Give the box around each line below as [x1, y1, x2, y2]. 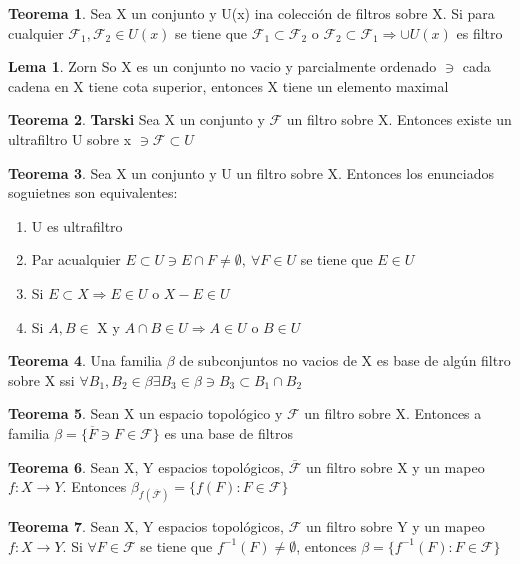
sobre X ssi [8, 369, 75, 390]
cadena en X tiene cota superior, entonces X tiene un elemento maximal [8, 75, 449, 96]
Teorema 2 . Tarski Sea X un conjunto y [8, 109, 265, 130]
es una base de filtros [164, 422, 294, 443]
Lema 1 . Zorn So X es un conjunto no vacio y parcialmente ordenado [8, 56, 437, 77]
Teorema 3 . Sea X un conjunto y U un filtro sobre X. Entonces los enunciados [8, 162, 494, 183]
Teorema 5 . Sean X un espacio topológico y [8, 403, 283, 424]
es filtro [456, 22, 503, 43]
